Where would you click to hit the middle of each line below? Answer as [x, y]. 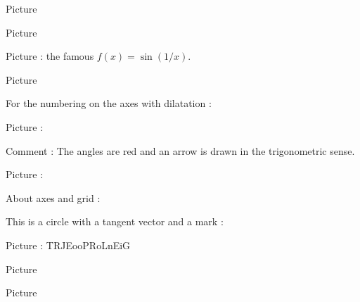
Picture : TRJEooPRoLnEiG [68, 245]
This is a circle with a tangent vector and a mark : [115, 221]
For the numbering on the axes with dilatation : [109, 103]
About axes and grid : [53, 197]
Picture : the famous [50, 56]
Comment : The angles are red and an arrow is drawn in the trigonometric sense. [180, 150]
